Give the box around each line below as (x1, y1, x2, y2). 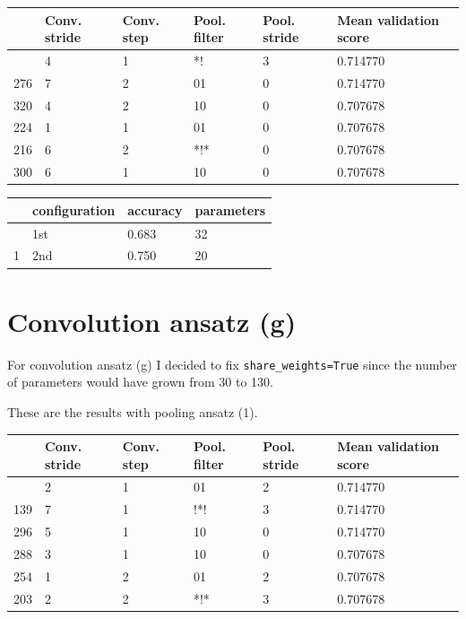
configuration (32, 200, 116, 219)
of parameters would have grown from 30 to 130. (7, 372, 273, 391)
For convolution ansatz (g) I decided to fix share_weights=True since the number (7, 354, 457, 373)
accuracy (127, 200, 183, 219)
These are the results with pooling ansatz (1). (7, 402, 258, 421)
